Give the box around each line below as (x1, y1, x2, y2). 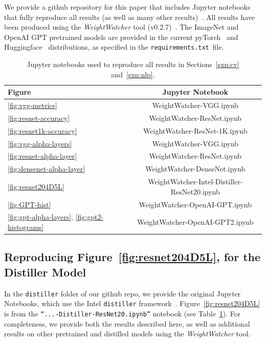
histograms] (8, 222, 44, 232)
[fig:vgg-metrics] (8, 100, 57, 111)
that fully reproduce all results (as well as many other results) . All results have (4, 11, 255, 22)
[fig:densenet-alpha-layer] (8, 163, 85, 174)
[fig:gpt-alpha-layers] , (8, 211, 74, 222)
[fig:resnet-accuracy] (8, 112, 70, 123)
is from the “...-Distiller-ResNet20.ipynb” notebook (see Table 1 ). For (4, 308, 241, 318)
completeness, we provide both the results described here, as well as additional (4, 318, 250, 329)
